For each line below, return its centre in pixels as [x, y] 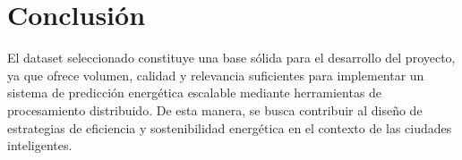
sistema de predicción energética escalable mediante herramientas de [195, 93]
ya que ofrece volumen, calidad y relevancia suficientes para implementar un [216, 75]
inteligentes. [40, 145]
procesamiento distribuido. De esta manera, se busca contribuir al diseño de [215, 109]
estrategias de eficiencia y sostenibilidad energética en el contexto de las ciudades [230, 127]
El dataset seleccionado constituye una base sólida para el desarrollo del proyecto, [231, 58]
